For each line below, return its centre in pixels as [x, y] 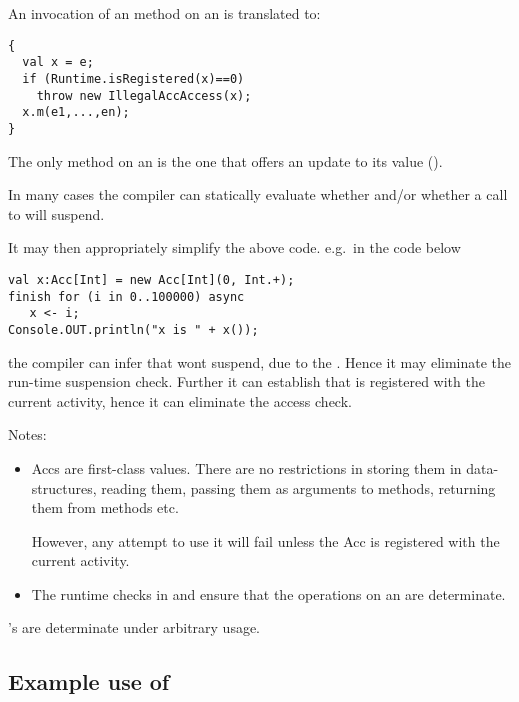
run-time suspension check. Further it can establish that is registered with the [246, 381]
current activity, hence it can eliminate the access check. [180, 400]
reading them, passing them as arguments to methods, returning [298, 487]
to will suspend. [56, 213]
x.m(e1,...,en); [76, 112]
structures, [64, 487]
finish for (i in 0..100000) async [126, 296]
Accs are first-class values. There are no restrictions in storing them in [246, 467]
